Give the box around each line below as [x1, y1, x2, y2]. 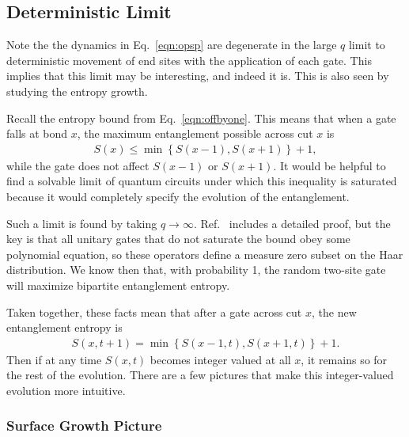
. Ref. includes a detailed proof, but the [193, 215, 391, 231]
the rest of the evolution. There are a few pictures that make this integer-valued [6, 367, 394, 383]
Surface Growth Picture [6, 416, 162, 435]
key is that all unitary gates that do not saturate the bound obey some [6, 230, 350, 247]
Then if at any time [6, 351, 102, 367]
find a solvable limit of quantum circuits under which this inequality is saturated [6, 173, 397, 189]
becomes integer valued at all [150, 351, 291, 367]
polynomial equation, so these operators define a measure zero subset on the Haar [6, 245, 403, 262]
